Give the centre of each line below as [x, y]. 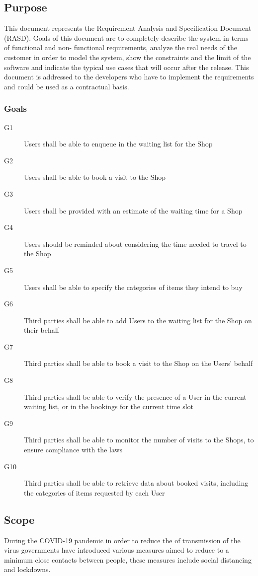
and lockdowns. [27, 569]
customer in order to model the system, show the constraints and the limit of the [128, 57]
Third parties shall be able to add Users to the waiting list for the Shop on [138, 320]
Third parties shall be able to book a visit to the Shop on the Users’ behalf [138, 363]
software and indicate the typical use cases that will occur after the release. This [127, 67]
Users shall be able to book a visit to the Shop [95, 177]
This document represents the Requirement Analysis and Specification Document [128, 28]
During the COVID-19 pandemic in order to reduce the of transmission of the [122, 540]
